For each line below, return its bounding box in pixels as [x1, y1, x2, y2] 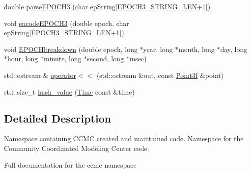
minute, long [43, 53, 82, 64]
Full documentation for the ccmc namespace [4, 159, 137, 170]
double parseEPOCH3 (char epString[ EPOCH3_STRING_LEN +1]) [4, 1, 211, 11]
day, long [220, 44, 248, 54]
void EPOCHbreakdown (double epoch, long [4, 44, 138, 54]
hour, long [7, 53, 38, 64]
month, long [178, 44, 215, 54]
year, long [143, 44, 173, 54]
